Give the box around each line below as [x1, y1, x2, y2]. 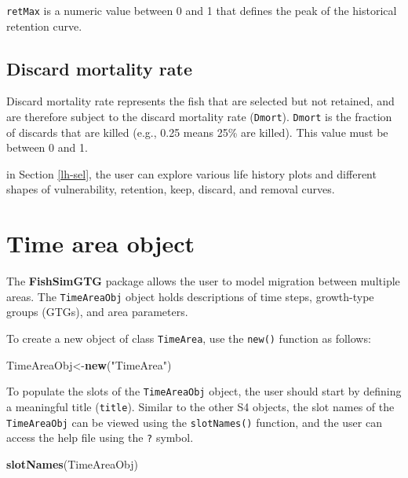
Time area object [6, 227, 195, 259]
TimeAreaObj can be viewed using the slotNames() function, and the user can [6, 414, 382, 430]
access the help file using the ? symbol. [6, 429, 194, 446]
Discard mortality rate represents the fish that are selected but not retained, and [6, 93, 395, 109]
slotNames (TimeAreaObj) [6, 455, 139, 472]
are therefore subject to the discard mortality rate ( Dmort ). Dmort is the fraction [6, 108, 392, 125]
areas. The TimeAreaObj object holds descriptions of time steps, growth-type [6, 288, 374, 304]
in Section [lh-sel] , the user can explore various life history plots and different [6, 165, 377, 182]
